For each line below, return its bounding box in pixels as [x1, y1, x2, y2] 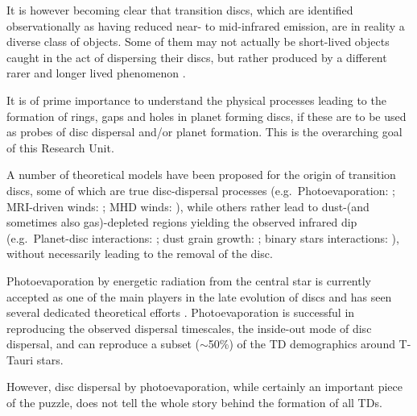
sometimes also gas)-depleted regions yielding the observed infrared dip [6, 214, 357, 231]
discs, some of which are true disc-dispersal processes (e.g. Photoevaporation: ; [6, 181, 395, 198]
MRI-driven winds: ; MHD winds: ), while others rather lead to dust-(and [6, 198, 370, 214]
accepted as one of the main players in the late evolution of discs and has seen [6, 288, 392, 305]
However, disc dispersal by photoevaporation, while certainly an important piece [6, 378, 403, 395]
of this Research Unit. [6, 139, 114, 156]
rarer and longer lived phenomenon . [6, 64, 186, 81]
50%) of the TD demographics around [208, 335, 395, 352]
